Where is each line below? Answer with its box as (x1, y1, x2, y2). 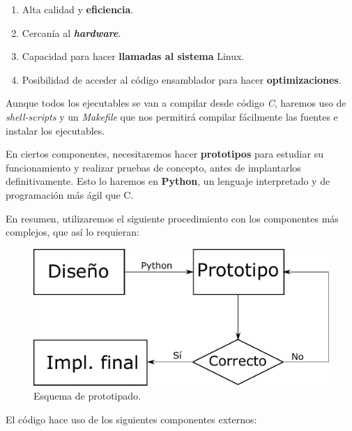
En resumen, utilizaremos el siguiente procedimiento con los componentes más (6, 211, 339, 225)
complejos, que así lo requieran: (6, 225, 139, 239)
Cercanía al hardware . (22, 25, 121, 40)
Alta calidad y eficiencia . (22, 2, 134, 16)
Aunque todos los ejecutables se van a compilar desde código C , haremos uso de (6, 96, 346, 110)
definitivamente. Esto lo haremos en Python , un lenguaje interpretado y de (6, 174, 330, 188)
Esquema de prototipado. (33, 388, 141, 402)
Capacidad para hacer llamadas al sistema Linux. (22, 49, 245, 63)
